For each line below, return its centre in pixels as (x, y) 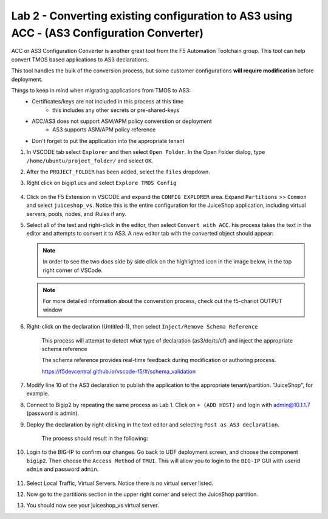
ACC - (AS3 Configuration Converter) (107, 33)
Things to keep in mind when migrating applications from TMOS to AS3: (101, 90)
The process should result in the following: (95, 439)
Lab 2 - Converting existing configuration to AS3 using (152, 16)
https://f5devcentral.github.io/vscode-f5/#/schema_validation (119, 371)
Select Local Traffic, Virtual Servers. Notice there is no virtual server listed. (120, 483)
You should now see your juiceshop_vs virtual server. (93, 506)
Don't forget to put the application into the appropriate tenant (108, 141)
